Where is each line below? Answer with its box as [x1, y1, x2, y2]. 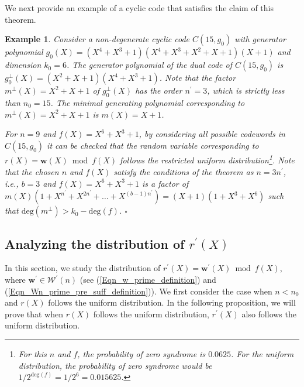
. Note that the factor [159, 71, 236, 84]
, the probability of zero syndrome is [77, 347, 206, 359]
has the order [135, 84, 182, 97]
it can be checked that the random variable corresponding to [47, 139, 259, 151]
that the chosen [5, 166, 59, 178]
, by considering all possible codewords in [139, 128, 285, 140]
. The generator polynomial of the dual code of [66, 59, 232, 71]
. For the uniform [231, 347, 294, 359]
